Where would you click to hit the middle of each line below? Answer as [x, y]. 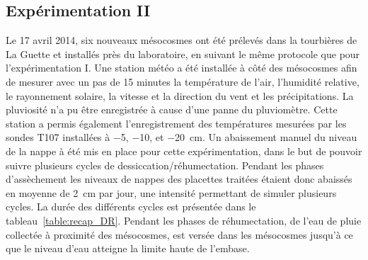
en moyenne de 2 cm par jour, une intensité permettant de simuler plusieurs [171, 192]
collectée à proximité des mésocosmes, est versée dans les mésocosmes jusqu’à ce [179, 234]
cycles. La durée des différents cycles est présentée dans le [131, 207]
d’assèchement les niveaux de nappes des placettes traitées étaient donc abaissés [179, 179]
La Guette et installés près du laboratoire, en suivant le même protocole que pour [183, 53]
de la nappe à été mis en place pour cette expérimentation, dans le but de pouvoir [184, 151]
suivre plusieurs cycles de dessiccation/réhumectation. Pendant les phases [165, 165]
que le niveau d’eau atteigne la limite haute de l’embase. [128, 248]
